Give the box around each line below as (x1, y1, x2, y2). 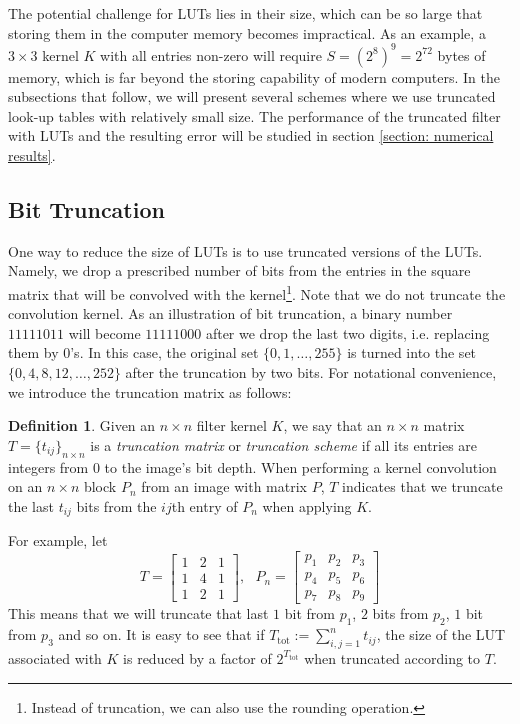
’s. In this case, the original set (70, 342, 259, 363)
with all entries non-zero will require (100, 44, 322, 65)
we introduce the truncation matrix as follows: (8, 381, 292, 402)
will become (68, 322, 141, 343)
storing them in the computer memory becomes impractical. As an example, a (8, 22, 486, 43)
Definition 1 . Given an (8, 415, 156, 436)
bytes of (437, 44, 486, 65)
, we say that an (283, 415, 382, 436)
